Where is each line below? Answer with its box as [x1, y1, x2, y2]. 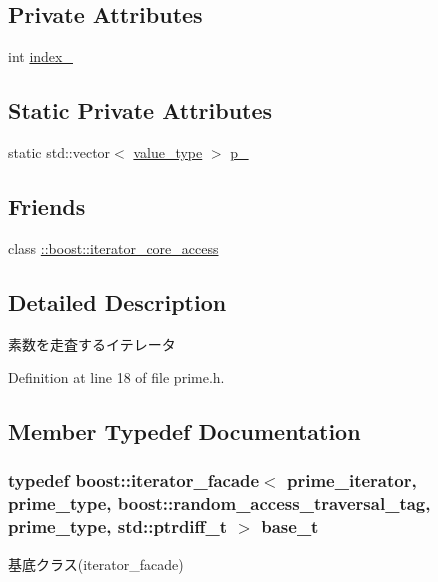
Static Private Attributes [8, 95, 273, 126]
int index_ [8, 46, 73, 67]
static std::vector [8, 142, 111, 162]
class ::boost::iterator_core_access [8, 237, 219, 258]
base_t [261, 514, 319, 539]
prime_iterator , [286, 468, 417, 493]
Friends [8, 190, 86, 221]
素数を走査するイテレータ [8, 333, 176, 354]
